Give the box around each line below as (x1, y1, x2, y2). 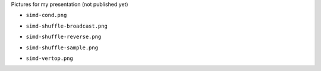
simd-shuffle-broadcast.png (26, 22, 108, 29)
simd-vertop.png (26, 55, 74, 62)
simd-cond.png (26, 12, 67, 19)
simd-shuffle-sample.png (26, 44, 98, 51)
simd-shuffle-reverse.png (26, 33, 102, 40)
